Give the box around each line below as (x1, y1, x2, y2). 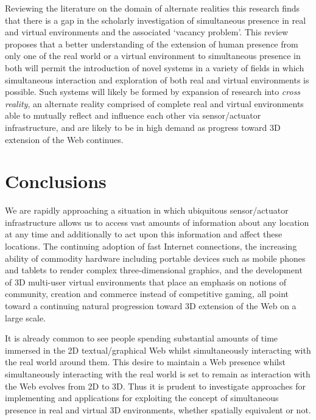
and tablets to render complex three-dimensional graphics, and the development (5, 264, 303, 276)
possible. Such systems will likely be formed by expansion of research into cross (5, 85, 301, 98)
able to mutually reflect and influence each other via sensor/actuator (5, 109, 261, 122)
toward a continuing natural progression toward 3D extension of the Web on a (5, 299, 297, 312)
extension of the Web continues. (5, 133, 124, 145)
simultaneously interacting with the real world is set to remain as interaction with (5, 367, 311, 380)
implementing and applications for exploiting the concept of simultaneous (5, 391, 279, 404)
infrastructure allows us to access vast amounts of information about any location (5, 215, 309, 228)
